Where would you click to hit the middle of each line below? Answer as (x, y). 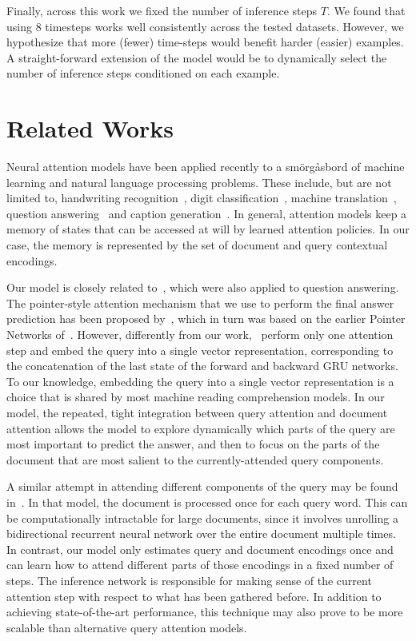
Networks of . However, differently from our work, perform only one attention (200, 334)
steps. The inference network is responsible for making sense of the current (189, 580)
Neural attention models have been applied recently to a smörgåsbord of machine (206, 167)
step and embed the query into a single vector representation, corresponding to (200, 350)
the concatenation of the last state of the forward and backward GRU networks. (202, 366)
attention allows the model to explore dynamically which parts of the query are (201, 428)
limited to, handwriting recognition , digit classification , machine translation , (202, 198)
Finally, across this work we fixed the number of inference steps (162, 10)
